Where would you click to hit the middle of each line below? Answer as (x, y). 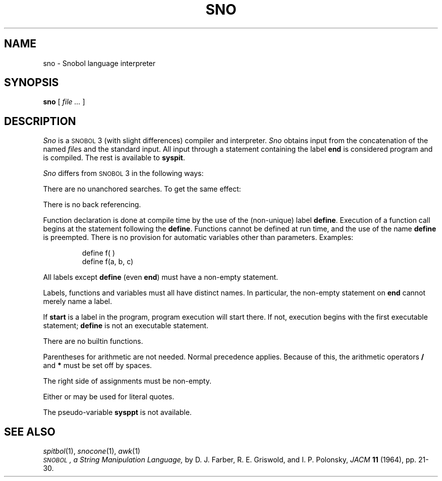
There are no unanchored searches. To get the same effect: (142, 189)
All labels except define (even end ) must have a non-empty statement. (161, 277)
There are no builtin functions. (93, 341)
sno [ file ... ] (64, 102)
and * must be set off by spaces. (97, 366)
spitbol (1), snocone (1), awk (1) (92, 451)
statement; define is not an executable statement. (126, 326)
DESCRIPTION (40, 121)
